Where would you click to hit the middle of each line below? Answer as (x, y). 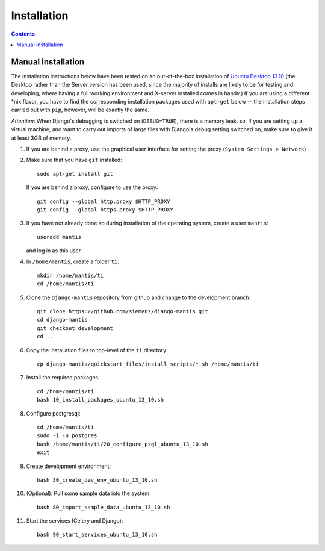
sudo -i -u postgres (67, 436)
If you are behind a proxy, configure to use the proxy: (92, 187)
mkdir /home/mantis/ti (70, 275)
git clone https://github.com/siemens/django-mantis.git (123, 311)
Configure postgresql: (53, 413)
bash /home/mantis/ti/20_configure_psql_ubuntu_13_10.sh (123, 444)
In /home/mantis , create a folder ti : (73, 261)
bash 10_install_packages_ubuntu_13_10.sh (101, 400)
